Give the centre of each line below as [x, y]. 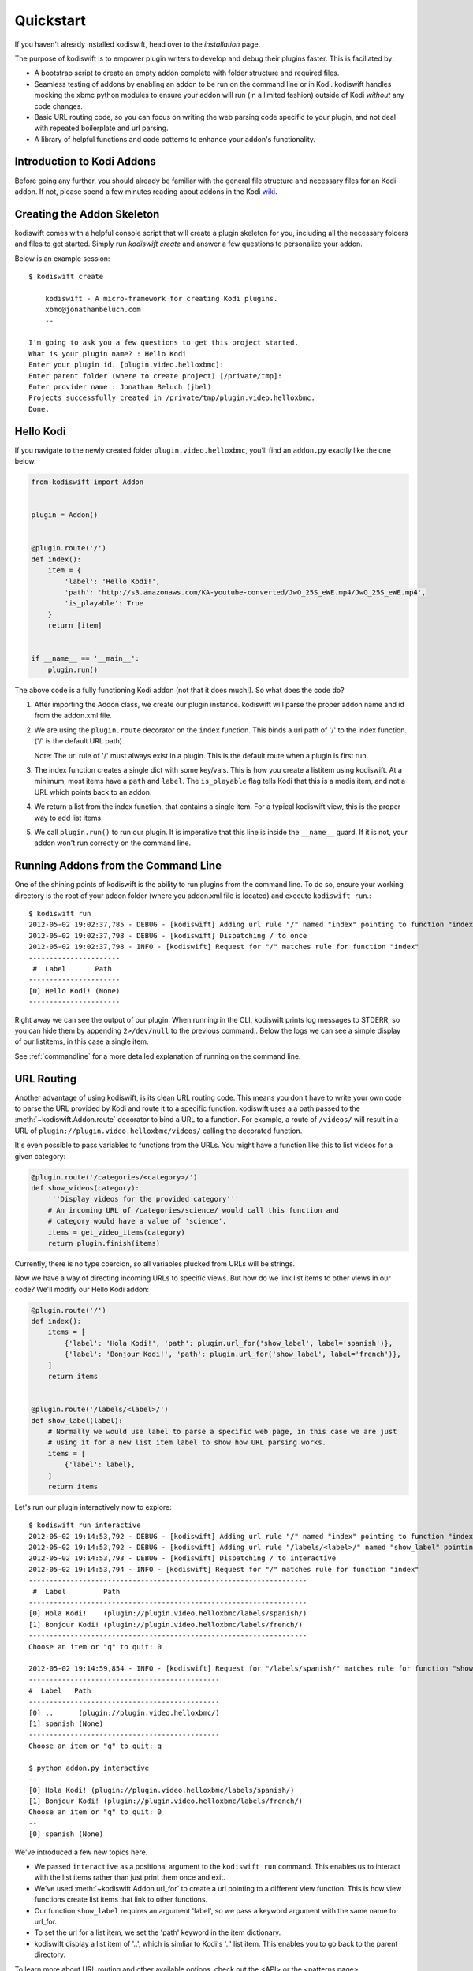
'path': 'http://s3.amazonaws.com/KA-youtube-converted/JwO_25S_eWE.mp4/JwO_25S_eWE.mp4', [245, 592]
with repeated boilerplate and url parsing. [101, 128]
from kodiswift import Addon [88, 482]
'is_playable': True [104, 604]
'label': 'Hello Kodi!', [112, 581]
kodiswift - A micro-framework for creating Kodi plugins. [161, 298]
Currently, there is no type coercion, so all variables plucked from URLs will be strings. [155, 1263]
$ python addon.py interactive [89, 1768]
